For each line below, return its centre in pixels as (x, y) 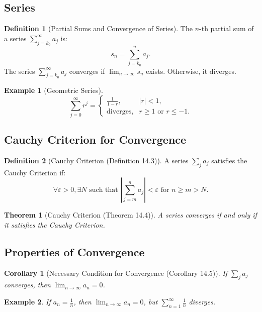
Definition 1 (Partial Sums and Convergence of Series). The (98, 28)
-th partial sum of (227, 28)
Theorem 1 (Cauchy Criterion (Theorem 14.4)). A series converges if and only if (130, 215)
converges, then (27, 285)
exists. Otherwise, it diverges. (191, 71)
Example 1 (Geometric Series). (54, 90)
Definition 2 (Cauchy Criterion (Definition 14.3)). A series (96, 160)
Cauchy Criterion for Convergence (95, 139)
